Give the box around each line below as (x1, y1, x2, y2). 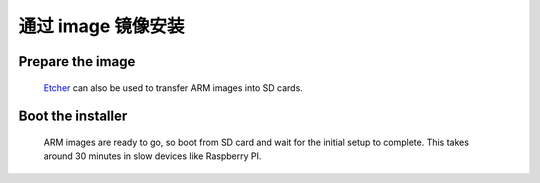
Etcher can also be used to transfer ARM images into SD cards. (43, 81, 304, 94)
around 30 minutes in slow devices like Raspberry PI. (43, 150, 262, 162)
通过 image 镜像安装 (18, 15, 185, 37)
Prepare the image (18, 53, 136, 70)
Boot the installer (18, 108, 128, 125)
